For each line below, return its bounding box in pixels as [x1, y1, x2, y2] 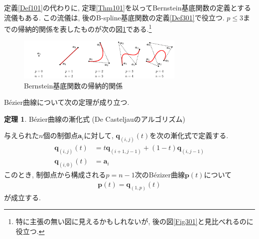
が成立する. [4, 192, 41, 202]
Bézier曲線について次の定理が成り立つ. [4, 97, 129, 107]
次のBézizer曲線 [134, 169, 185, 180]
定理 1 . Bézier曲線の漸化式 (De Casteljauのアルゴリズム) [4, 113, 185, 124]
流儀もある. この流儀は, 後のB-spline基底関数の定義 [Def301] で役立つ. [4, 12, 225, 22]
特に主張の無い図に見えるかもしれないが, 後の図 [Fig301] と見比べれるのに [15, 216, 254, 227]
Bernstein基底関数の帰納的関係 [24, 80, 123, 90]
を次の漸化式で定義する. [149, 130, 229, 141]
